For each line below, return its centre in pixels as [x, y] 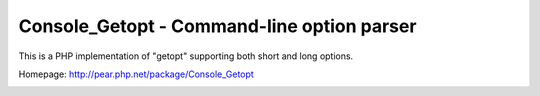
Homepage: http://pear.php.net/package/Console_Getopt [136, 74]
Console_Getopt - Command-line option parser [217, 26]
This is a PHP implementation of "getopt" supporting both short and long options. [186, 56]
